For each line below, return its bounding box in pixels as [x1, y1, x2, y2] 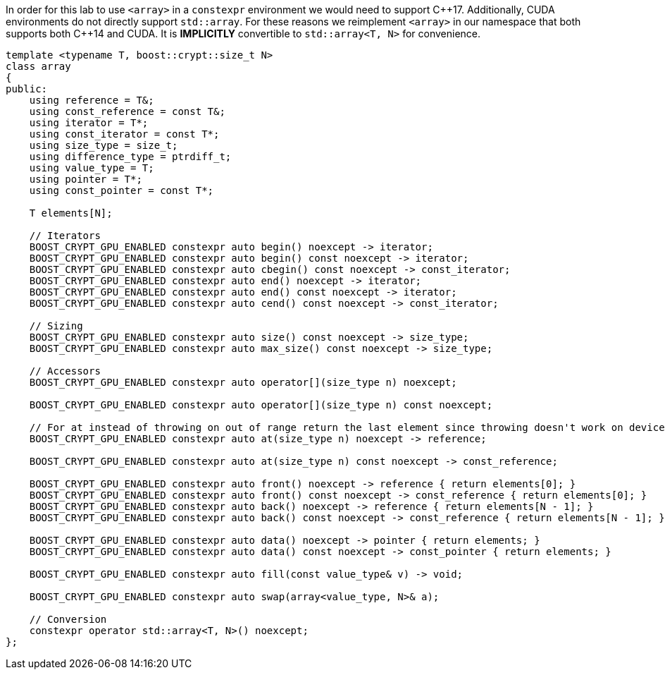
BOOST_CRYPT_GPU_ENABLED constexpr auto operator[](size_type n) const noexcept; [29, 399, 493, 411]
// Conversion [29, 614, 107, 625]
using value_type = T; [29, 162, 154, 174]
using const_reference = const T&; [29, 106, 225, 117]
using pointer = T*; [29, 174, 142, 185]
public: [6, 83, 48, 95]
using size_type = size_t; [29, 140, 178, 151]
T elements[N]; [29, 207, 113, 219]
